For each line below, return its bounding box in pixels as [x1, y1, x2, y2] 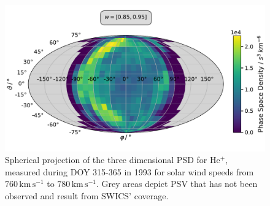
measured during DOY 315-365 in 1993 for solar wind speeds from [5, 165, 254, 178]
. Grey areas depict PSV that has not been [96, 177, 258, 190]
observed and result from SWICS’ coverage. [5, 189, 169, 202]
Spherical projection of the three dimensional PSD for [5, 153, 207, 166]
